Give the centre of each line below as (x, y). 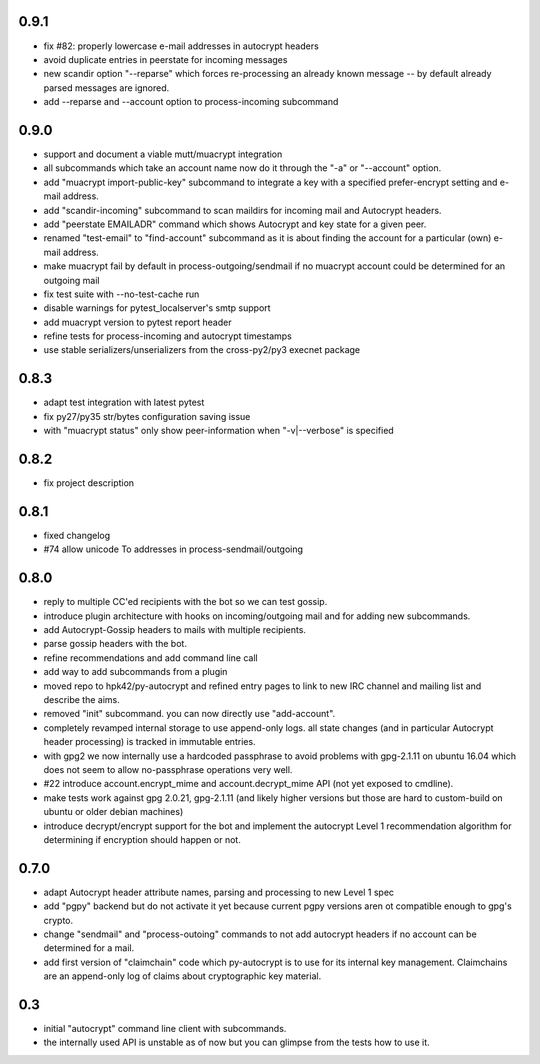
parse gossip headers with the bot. (115, 644)
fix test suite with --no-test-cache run (121, 294)
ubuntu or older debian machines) (113, 812)
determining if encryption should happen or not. (142, 839)
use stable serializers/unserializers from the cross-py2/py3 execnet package (202, 350)
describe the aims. (81, 699)
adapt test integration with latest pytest (124, 402)
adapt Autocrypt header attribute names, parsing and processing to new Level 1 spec (219, 892)
